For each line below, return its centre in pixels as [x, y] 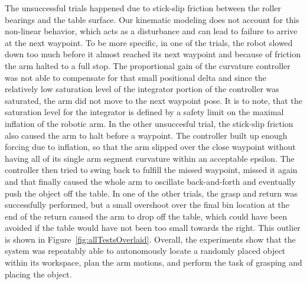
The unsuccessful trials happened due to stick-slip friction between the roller [143, 8]
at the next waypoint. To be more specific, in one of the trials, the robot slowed [149, 42]
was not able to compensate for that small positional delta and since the [135, 77]
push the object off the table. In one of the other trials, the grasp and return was [151, 193]
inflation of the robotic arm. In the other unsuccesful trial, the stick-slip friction [149, 123]
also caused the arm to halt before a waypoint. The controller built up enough [146, 135]
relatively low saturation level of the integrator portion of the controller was [142, 89]
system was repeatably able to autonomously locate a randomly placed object [145, 251]
